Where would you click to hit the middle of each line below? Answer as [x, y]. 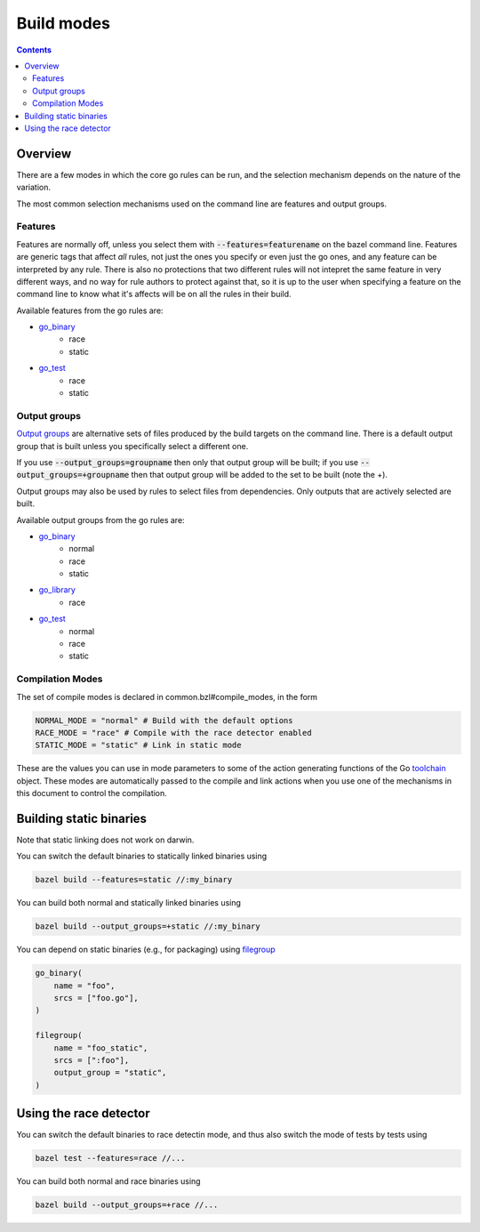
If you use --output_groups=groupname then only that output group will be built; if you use [188, 462]
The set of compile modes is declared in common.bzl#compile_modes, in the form [167, 697]
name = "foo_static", [101, 1048]
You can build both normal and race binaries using [108, 1181]
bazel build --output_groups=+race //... [127, 1205]
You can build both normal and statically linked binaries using [129, 903]
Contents [34, 50]
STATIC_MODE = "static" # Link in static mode [138, 745]
